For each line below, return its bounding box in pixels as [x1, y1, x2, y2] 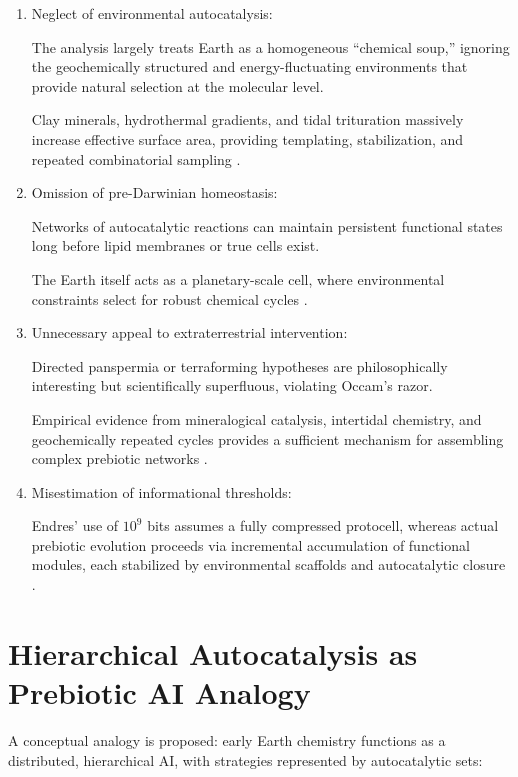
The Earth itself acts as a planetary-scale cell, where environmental [31, 268, 445, 289]
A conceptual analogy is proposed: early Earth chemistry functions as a [8, 729, 446, 750]
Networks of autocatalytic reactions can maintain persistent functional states [31, 215, 503, 236]
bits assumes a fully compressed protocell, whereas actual [147, 515, 499, 536]
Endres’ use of [31, 515, 119, 536]
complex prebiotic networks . [31, 448, 208, 469]
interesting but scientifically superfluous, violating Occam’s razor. [31, 375, 433, 396]
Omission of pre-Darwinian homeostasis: [31, 182, 278, 203]
